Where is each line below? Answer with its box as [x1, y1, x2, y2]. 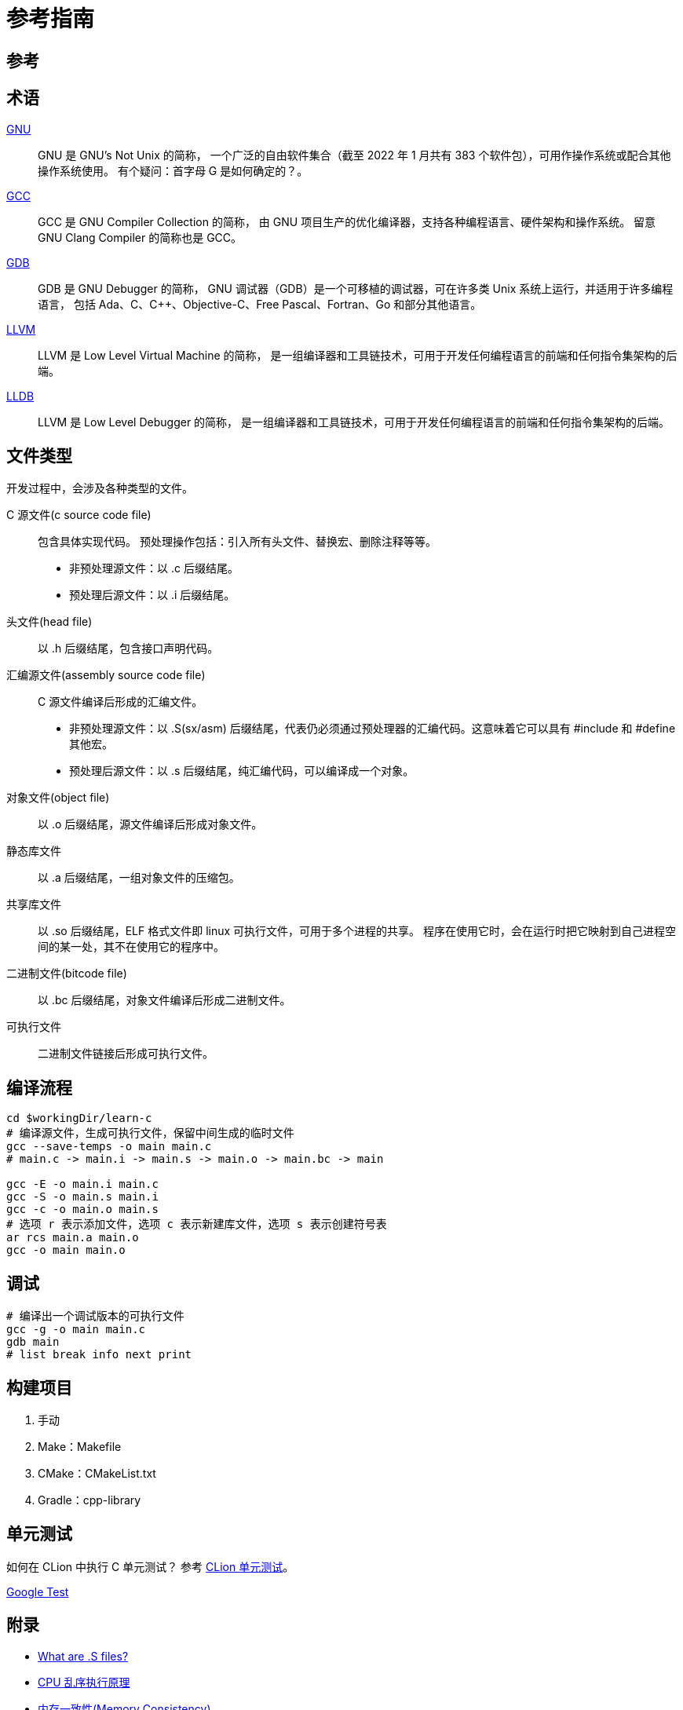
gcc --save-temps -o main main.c [6, 1140, 212, 1153]
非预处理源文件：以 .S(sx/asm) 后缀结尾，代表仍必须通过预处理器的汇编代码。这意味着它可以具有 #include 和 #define [69, 722, 676, 736]
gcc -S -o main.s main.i [6, 1190, 159, 1204]
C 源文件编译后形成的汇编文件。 [38, 695, 203, 709]
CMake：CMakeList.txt [38, 1466, 156, 1480]
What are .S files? [38, 1649, 129, 1663]
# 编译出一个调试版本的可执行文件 [6, 1310, 184, 1323]
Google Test [6, 1584, 69, 1599]
